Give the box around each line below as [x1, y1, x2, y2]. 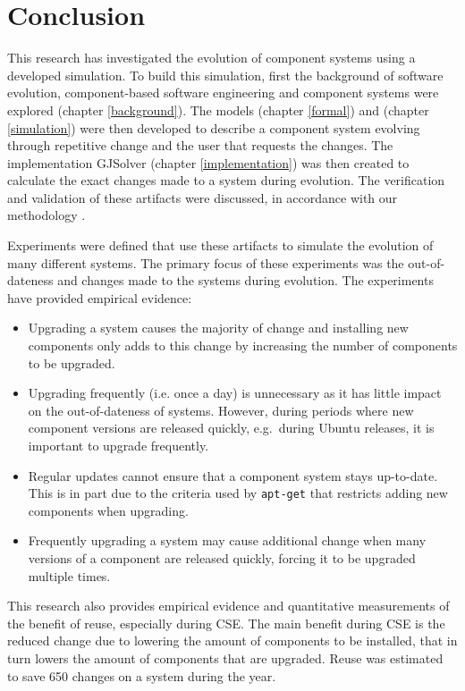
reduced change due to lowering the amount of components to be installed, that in [7, 631, 458, 650]
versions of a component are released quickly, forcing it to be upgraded [28, 549, 416, 568]
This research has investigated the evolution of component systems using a [7, 48, 416, 67]
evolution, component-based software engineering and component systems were [7, 83, 439, 102]
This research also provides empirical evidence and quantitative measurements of [7, 596, 450, 615]
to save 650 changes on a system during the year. [7, 666, 276, 685]
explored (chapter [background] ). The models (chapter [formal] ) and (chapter [7, 100, 429, 119]
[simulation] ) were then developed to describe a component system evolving [7, 118, 420, 137]
